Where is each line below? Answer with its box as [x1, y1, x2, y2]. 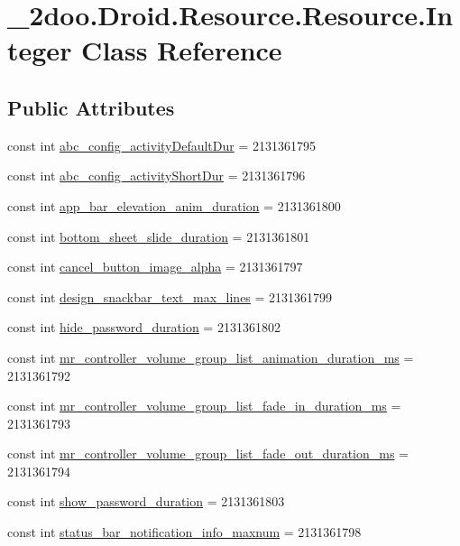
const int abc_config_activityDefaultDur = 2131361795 [7, 135, 316, 154]
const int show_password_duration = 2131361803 [7, 492, 285, 511]
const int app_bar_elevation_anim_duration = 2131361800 [7, 196, 341, 215]
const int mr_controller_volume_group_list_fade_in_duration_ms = [7, 396, 401, 415]
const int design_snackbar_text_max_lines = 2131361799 [7, 287, 333, 306]
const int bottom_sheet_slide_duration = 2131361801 [7, 227, 310, 245]
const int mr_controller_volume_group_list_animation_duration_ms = [7, 347, 414, 366]
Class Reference [81, 32, 282, 69]
